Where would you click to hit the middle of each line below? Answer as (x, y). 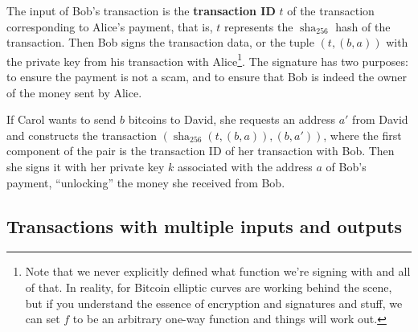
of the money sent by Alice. (74, 92)
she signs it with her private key (86, 166)
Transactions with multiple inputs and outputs (205, 225)
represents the (258, 26)
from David (380, 119)
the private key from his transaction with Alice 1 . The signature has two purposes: (207, 59)
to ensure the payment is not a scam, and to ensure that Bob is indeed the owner (207, 77)
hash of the (363, 26)
